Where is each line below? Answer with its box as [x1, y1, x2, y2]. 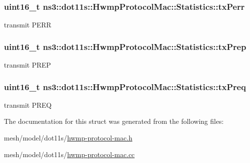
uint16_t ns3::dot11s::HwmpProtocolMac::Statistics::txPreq [4, 80, 246, 93]
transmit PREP [4, 60, 51, 70]
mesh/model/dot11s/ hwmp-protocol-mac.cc [4, 149, 135, 159]
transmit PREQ [4, 99, 52, 110]
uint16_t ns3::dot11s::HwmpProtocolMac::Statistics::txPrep [4, 40, 247, 52]
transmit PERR [4, 20, 51, 30]
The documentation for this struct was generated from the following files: [4, 116, 224, 126]
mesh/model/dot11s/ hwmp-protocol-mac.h [4, 133, 132, 143]
